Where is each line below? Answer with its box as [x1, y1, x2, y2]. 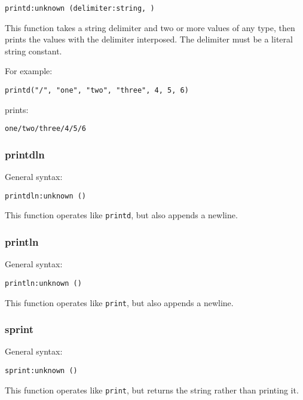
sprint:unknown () [5, 367, 78, 375]
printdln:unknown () [5, 191, 87, 200]
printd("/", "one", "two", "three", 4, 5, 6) [5, 86, 189, 95]
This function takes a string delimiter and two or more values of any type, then [5, 21, 295, 33]
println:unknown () [5, 279, 82, 288]
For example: [5, 65, 53, 77]
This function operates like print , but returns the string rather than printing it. [5, 383, 299, 396]
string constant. [5, 44, 62, 57]
